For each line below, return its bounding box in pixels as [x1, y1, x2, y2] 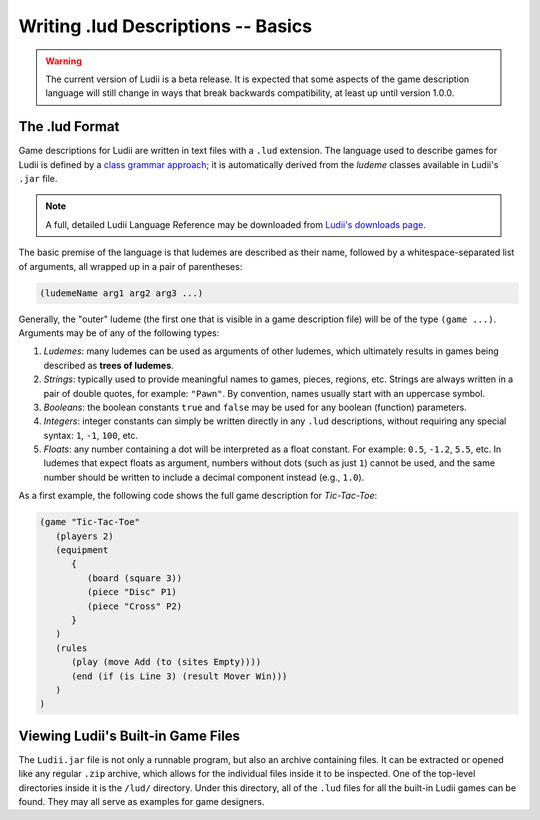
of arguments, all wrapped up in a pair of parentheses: [18, 260, 243, 272]
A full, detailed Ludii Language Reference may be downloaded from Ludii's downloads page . [45, 218, 427, 230]
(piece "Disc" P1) [86, 586, 177, 598]
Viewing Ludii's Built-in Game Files [18, 727, 240, 744]
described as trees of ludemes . [43, 359, 174, 371]
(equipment [55, 545, 109, 555]
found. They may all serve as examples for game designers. [18, 795, 265, 807]
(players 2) [55, 530, 114, 542]
